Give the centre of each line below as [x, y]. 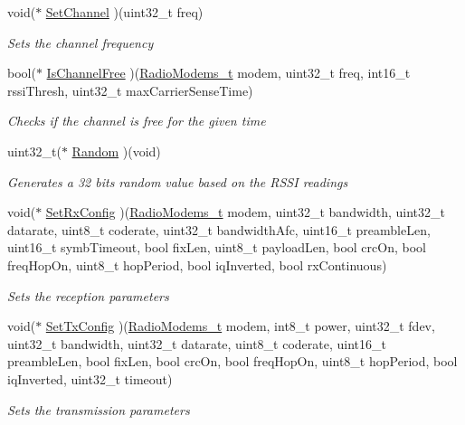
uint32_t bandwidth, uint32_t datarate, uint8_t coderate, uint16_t [197, 343]
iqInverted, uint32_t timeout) [90, 378]
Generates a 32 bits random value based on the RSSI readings [178, 181]
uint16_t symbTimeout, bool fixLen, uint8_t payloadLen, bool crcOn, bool [217, 247]
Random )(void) [116, 151]
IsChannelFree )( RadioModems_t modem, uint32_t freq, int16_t [228, 73]
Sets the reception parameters [88, 295]
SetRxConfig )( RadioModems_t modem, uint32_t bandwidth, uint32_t [245, 212]
